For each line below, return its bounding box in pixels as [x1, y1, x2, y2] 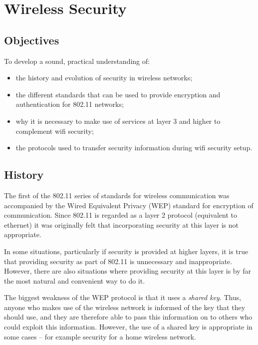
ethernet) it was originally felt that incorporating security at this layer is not [4, 219, 239, 230]
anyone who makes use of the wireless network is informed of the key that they [4, 302, 246, 312]
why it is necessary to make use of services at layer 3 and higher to [15, 115, 221, 126]
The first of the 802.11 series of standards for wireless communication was [4, 190, 230, 200]
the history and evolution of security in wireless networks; [15, 72, 193, 83]
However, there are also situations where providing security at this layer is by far [4, 266, 252, 276]
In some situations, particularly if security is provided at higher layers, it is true [4, 246, 249, 256]
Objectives [4, 32, 59, 47]
